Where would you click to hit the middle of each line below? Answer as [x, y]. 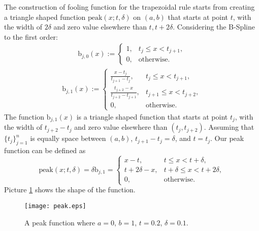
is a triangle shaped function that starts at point [152, 116]
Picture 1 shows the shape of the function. [70, 190]
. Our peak [227, 138]
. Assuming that [229, 127]
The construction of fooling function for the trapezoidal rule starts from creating [129, 7]
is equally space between [68, 138]
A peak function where [60, 222]
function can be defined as [45, 150]
